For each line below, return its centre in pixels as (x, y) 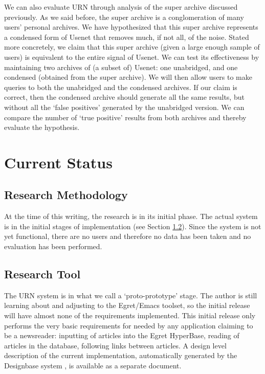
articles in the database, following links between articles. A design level (115, 345)
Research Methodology (66, 195)
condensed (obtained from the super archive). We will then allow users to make (128, 77)
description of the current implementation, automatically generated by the (121, 355)
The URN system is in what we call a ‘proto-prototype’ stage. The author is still (131, 295)
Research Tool (42, 274)
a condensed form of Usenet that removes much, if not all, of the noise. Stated (127, 37)
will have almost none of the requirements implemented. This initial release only (130, 315)
